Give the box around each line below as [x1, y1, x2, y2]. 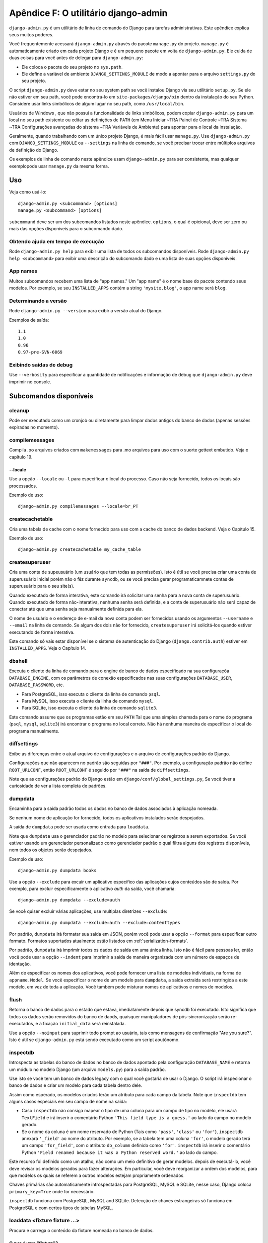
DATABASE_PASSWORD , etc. [9, 682, 64, 688]
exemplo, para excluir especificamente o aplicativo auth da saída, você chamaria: [9, 886, 176, 891]
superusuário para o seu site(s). [9, 583, 74, 589]
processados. [9, 483, 37, 489]
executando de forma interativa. [9, 629, 74, 635]
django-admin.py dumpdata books [18, 868, 97, 874]
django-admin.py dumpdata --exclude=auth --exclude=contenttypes [18, 920, 181, 926]
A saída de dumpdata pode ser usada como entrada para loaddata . [9, 824, 150, 830]
